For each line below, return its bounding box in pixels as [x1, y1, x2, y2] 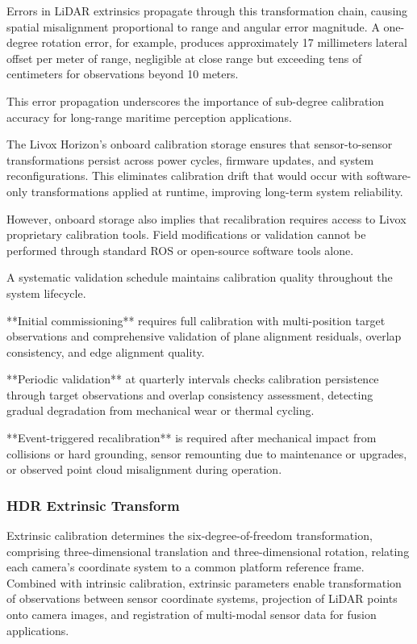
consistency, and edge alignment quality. [6, 343, 205, 360]
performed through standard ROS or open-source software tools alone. [6, 241, 354, 258]
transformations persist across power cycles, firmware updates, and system [6, 151, 374, 168]
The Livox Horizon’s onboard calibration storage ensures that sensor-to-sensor [6, 136, 393, 153]
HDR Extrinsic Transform [6, 495, 180, 515]
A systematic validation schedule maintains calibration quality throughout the [6, 269, 393, 286]
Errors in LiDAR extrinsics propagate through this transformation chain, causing [6, 2, 408, 19]
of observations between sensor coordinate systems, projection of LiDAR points [6, 590, 398, 607]
